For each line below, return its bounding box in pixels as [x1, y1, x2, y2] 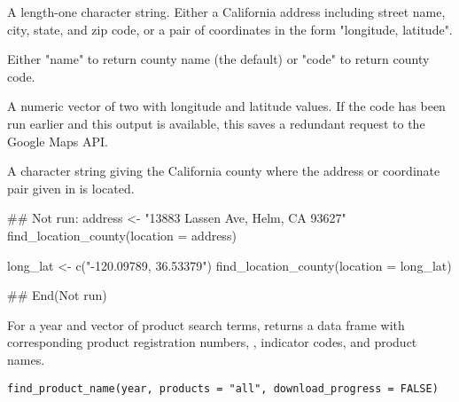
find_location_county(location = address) [7, 225, 237, 244]
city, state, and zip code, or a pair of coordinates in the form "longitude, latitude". [7, 20, 453, 38]
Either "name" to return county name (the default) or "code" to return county [7, 50, 430, 68]
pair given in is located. [7, 178, 135, 197]
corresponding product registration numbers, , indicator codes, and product [7, 333, 417, 351]
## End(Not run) [7, 286, 107, 304]
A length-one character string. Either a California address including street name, [7, 3, 446, 20]
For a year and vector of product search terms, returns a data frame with [7, 315, 405, 334]
